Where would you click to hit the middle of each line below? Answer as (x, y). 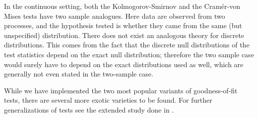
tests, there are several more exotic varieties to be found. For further (108, 100)
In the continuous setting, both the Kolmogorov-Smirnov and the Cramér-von (122, 6)
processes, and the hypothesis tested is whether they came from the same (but (123, 25)
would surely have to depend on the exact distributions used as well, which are (124, 64)
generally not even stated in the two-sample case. (79, 74)
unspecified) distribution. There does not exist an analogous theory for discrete (124, 35)
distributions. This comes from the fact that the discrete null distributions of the (127, 45)
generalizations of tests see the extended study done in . (89, 109)
